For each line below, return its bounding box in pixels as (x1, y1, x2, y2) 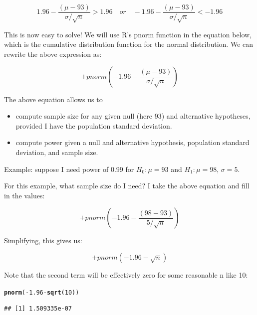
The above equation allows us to (4, 94, 103, 104)
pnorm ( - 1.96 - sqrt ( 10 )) (4, 289, 79, 296)
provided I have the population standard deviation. (15, 120, 172, 131)
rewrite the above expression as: (4, 49, 102, 59)
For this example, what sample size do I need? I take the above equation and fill (4, 180, 250, 191)
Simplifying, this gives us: (4, 235, 82, 246)
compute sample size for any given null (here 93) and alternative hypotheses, (15, 111, 251, 121)
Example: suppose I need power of (4, 163, 109, 174)
